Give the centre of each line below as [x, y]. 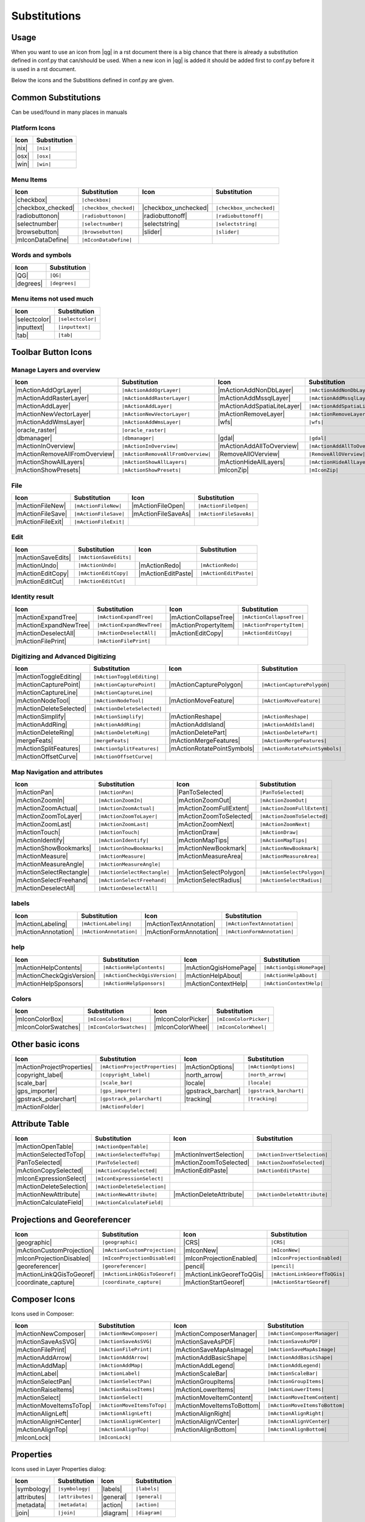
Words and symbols [41, 255]
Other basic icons [46, 1044]
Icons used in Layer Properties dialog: [59, 1469]
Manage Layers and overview [56, 370]
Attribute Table [40, 1124]
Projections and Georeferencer [71, 1220]
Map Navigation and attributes [57, 772]
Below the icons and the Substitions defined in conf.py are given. [93, 80]
